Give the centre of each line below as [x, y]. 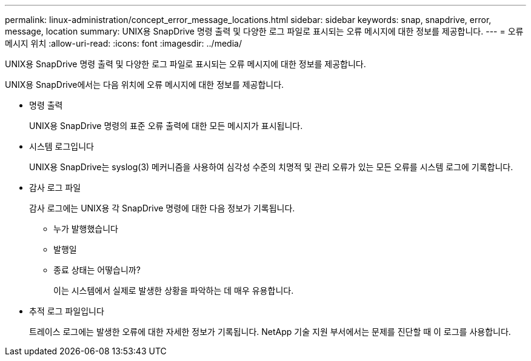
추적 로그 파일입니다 [67, 311]
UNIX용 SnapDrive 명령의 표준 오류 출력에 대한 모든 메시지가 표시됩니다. [166, 126]
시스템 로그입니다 [62, 146]
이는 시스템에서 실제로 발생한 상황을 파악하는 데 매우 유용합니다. [174, 290]
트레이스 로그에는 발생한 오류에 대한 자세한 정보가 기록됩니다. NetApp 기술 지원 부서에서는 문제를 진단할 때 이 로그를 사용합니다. [270, 332]
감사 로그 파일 [55, 187]
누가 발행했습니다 [86, 229]
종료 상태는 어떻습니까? [97, 270]
